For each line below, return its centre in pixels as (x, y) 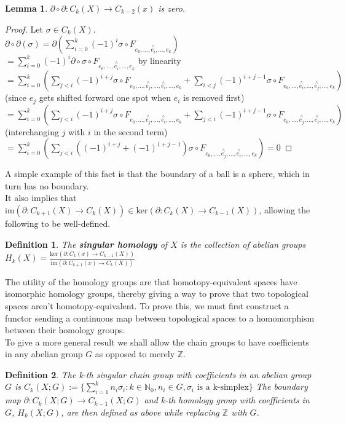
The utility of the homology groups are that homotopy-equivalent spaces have (151, 281)
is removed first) (214, 97)
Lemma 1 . (26, 8)
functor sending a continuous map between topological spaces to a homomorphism (160, 318)
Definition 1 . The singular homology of (86, 244)
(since (16, 97)
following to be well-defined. (58, 223)
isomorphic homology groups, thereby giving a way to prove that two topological (157, 294)
